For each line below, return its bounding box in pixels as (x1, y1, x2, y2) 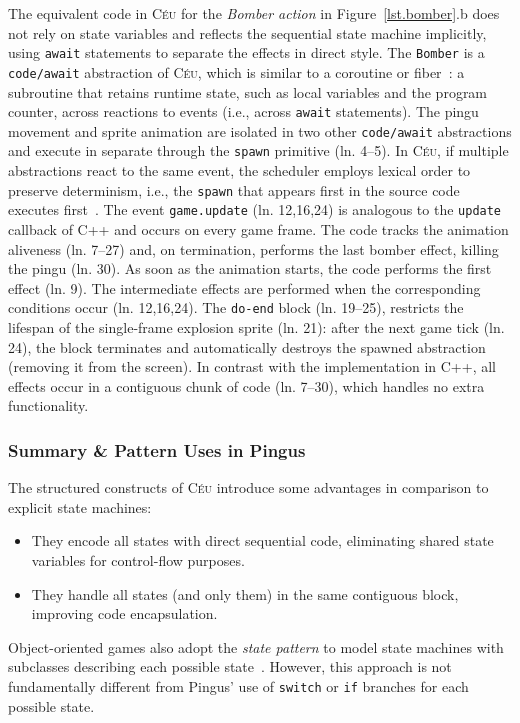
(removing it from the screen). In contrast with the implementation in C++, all (8, 356, 496, 377)
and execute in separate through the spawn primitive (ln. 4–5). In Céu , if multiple (8, 140, 509, 161)
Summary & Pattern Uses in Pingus (8, 437, 306, 462)
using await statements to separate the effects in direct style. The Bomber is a (8, 42, 485, 63)
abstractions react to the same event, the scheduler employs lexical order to (8, 160, 471, 181)
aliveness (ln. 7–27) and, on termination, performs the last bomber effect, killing (8, 238, 499, 259)
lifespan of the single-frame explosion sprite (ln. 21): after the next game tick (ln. (8, 317, 505, 337)
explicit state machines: (8, 496, 152, 517)
